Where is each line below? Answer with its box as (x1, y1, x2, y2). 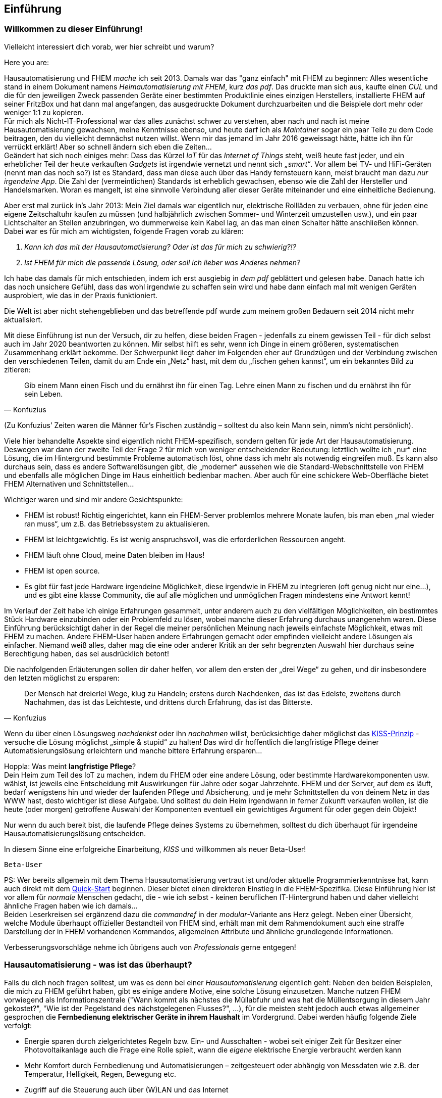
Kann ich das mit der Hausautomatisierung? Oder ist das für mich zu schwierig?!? (24, 242, 296, 251)
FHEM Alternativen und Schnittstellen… (4, 479, 134, 488)
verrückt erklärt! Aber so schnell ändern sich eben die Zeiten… (4, 142, 212, 151)
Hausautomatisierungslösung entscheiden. (4, 829, 146, 838)
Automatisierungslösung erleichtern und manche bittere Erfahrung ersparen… (4, 746, 262, 755)
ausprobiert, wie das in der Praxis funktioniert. (4, 291, 158, 300)
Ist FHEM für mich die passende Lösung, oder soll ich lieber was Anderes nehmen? (24, 258, 301, 267)
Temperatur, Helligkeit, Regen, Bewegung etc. (24, 1069, 176, 1078)
